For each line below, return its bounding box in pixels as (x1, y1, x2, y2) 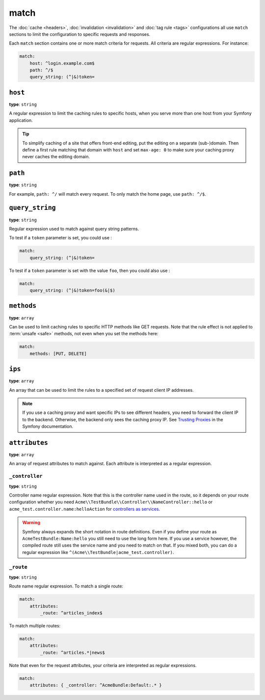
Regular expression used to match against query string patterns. (9, 226, 139, 232)
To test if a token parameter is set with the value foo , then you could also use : (9, 267, 170, 273)
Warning (22, 520, 40, 525)
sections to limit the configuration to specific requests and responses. (9, 31, 151, 37)
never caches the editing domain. (22, 154, 90, 160)
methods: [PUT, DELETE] (29, 350, 87, 356)
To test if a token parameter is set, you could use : (9, 235, 112, 241)
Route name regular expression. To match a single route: (9, 583, 124, 589)
